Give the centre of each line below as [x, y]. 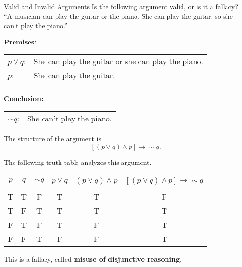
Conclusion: [24, 98]
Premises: [20, 41]
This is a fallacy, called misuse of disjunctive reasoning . [93, 259]
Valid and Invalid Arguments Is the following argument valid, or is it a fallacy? [121, 6]
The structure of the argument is [53, 138]
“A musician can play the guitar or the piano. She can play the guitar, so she [118, 16]
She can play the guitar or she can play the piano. [118, 61]
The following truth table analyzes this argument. [78, 162]
